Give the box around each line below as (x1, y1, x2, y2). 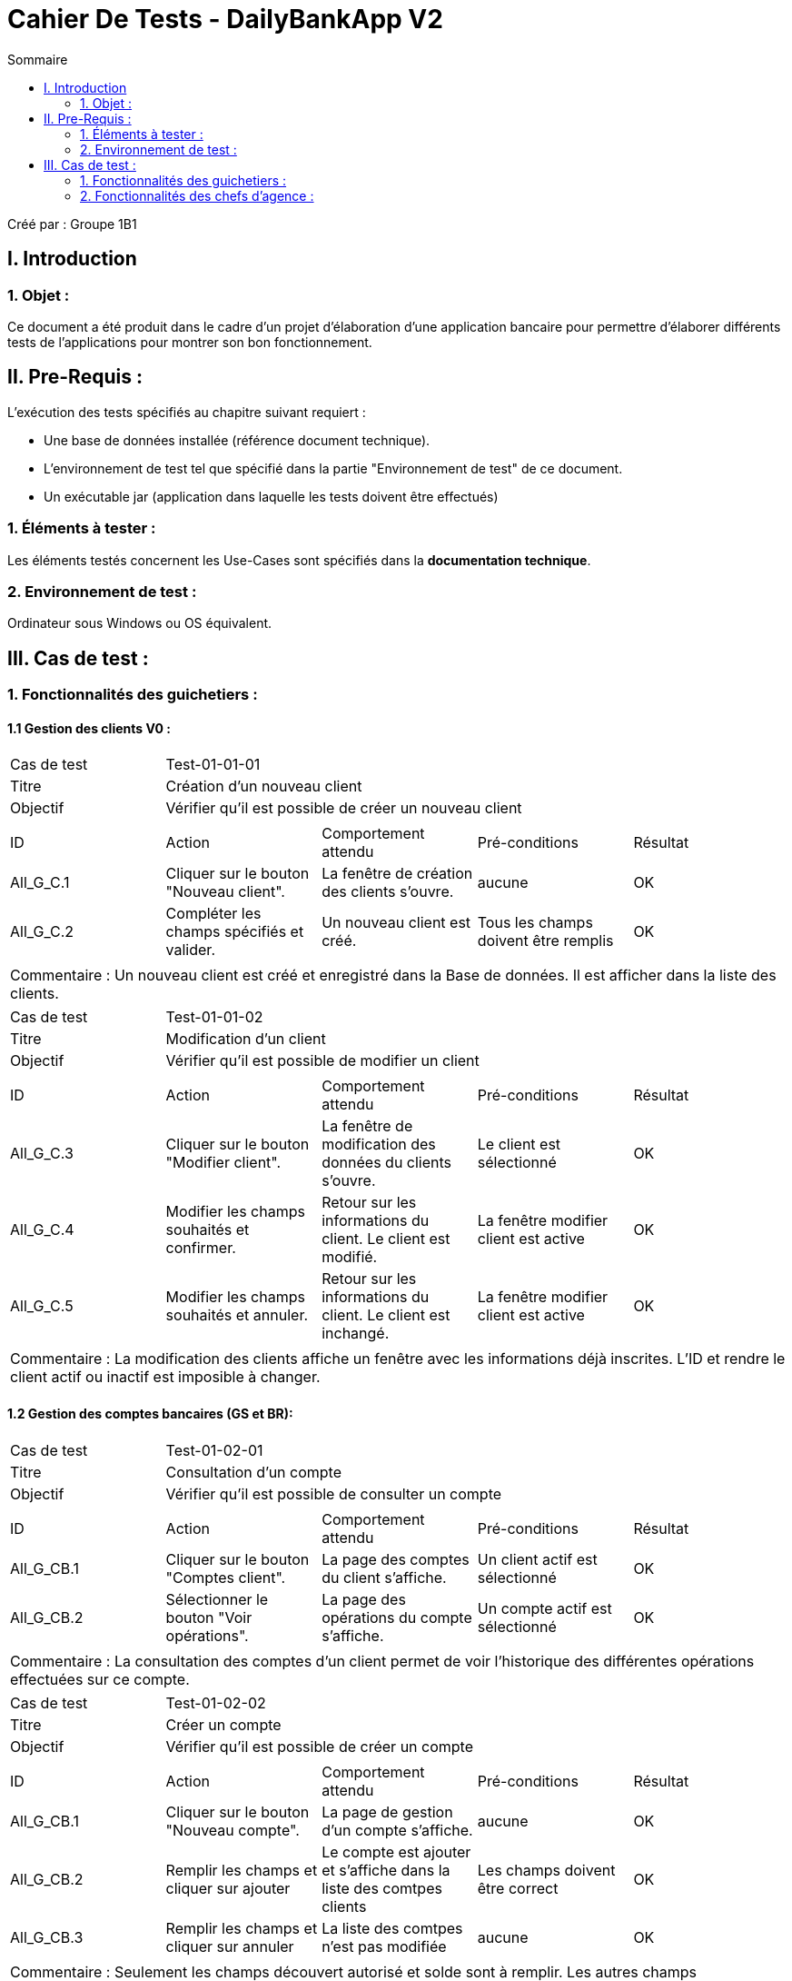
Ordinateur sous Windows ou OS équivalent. (7, 615, 272, 632)
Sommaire (7, 51, 68, 67)
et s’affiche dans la (322, 1860, 450, 1879)
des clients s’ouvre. (322, 882, 454, 901)
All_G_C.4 (10, 1220, 74, 1239)
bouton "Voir (165, 1608, 252, 1627)
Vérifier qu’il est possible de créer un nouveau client (165, 799, 522, 818)
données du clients (322, 1153, 452, 1172)
